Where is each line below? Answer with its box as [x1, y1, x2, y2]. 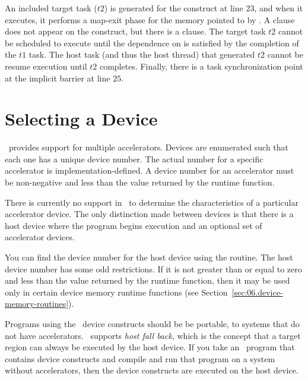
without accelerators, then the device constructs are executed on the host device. [5, 364, 299, 376]
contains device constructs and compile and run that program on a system [5, 352, 275, 365]
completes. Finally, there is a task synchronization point [99, 59, 303, 72]
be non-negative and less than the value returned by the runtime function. [5, 176, 275, 189]
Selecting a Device [5, 106, 158, 131]
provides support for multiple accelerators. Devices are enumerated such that [8, 141, 289, 153]
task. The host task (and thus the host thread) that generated [28, 48, 255, 61]
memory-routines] [5, 297, 69, 310]
